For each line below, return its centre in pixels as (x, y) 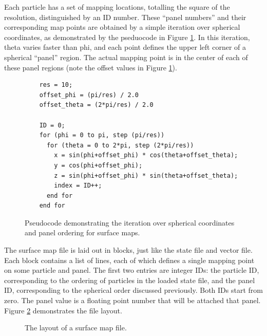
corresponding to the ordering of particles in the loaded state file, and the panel (130, 280)
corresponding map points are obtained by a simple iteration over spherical (122, 27)
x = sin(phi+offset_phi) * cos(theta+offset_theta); (146, 155)
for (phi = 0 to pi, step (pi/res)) (102, 135)
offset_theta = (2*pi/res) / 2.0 (96, 105)
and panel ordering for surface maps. (82, 232)
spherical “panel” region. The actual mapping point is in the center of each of (126, 57)
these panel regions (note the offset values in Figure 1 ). (91, 67)
